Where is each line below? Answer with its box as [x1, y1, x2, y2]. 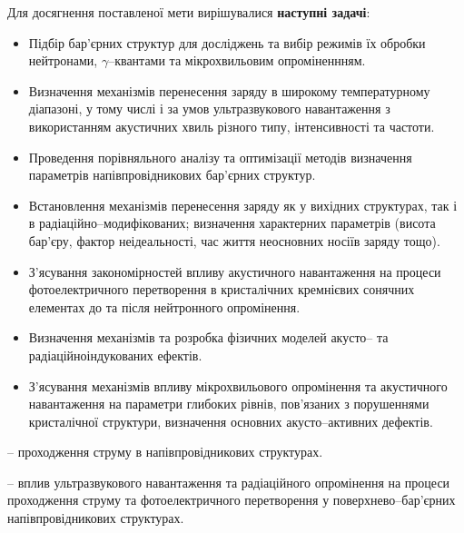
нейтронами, [28, 51, 98, 70]
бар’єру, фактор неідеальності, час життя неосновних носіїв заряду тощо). [28, 231, 440, 250]
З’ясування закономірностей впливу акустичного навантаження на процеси [28, 262, 441, 281]
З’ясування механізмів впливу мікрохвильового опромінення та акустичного [28, 376, 448, 395]
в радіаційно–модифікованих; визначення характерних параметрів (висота [28, 213, 436, 232]
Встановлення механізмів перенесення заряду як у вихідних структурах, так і [28, 195, 458, 214]
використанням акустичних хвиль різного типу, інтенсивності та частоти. [28, 116, 435, 135]
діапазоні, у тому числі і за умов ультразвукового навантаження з [28, 99, 390, 118]
